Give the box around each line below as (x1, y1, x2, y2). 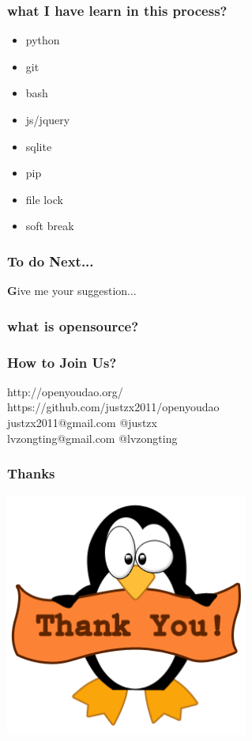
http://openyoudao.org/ (7, 383, 123, 399)
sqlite (25, 138, 52, 154)
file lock (25, 191, 63, 207)
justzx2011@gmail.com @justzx (7, 414, 157, 431)
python (25, 32, 60, 48)
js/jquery (25, 112, 70, 127)
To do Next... (7, 251, 94, 270)
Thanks (7, 463, 55, 483)
